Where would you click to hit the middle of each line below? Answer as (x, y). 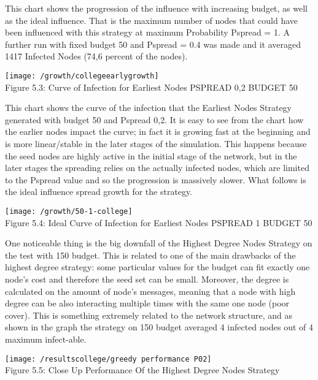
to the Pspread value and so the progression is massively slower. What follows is (156, 179)
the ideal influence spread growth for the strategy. (99, 192)
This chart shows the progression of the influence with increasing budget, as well (157, 8)
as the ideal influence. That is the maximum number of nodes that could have (152, 20)
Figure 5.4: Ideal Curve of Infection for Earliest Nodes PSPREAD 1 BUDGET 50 (159, 222)
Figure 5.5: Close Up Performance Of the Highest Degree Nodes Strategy (142, 370)
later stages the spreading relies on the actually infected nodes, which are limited (157, 168)
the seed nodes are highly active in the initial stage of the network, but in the (151, 155)
